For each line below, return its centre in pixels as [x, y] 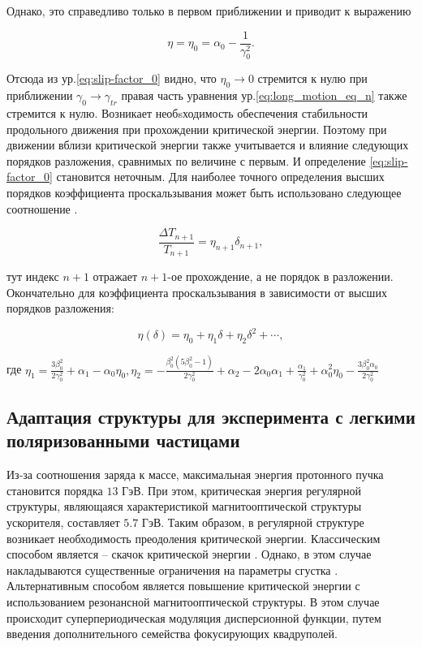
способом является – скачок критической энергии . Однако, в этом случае [189, 554]
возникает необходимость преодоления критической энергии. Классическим [194, 538]
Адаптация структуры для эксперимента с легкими [211, 417]
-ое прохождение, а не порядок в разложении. [280, 276]
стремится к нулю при [312, 78]
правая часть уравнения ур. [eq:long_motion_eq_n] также [264, 95]
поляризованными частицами [123, 440]
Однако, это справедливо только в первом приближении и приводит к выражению [209, 11]
